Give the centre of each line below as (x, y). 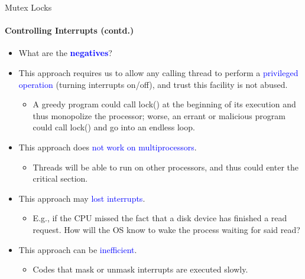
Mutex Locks (28, 7)
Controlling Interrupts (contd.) (69, 30)
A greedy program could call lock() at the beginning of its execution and (164, 104)
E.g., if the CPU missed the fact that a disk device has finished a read (160, 218)
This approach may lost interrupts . (82, 198)
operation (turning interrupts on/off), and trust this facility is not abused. (153, 84)
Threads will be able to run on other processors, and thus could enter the (166, 167)
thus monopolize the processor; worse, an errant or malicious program (159, 115)
